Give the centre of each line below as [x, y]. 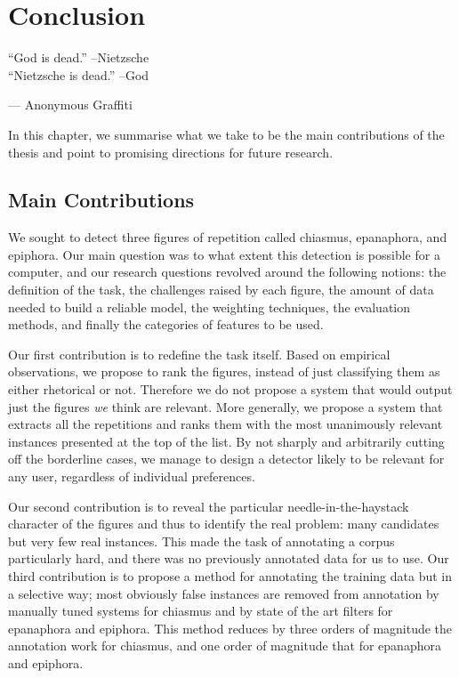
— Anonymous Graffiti [70, 105]
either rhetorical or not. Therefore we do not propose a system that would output [230, 389]
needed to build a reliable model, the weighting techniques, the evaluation [209, 307]
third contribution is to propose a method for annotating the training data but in [230, 575]
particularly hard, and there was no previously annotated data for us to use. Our [229, 558]
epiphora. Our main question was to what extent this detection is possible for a [224, 254]
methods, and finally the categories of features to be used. [166, 324]
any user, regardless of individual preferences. [132, 476]
